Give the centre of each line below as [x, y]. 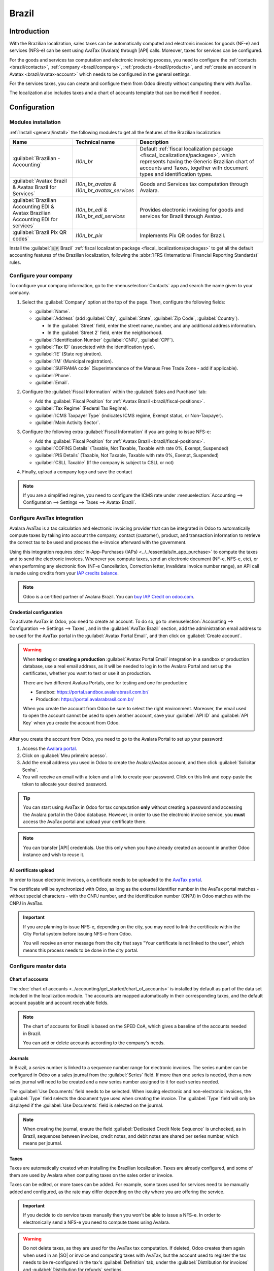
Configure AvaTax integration [46, 518]
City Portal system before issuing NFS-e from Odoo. [78, 933]
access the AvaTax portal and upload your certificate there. [85, 822]
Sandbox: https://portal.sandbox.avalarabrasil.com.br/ [92, 692]
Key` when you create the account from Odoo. [72, 722]
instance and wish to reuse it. [54, 855]
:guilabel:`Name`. [53, 311]
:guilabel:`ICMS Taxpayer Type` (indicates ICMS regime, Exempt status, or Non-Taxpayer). [129, 415]
